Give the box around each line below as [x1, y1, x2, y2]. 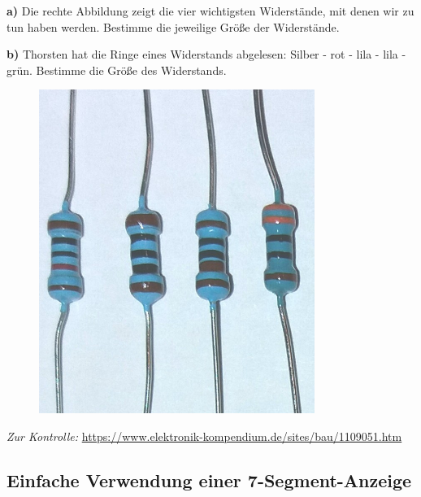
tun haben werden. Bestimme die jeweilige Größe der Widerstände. [7, 18, 340, 35]
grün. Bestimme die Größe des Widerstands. [7, 61, 227, 78]
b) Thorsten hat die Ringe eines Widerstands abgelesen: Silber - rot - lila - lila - [7, 46, 406, 63]
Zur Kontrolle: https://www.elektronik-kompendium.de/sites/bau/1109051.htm [7, 428, 402, 444]
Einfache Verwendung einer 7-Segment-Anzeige [7, 467, 412, 492]
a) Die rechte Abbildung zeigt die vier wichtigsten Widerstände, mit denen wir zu [7, 2, 414, 19]
